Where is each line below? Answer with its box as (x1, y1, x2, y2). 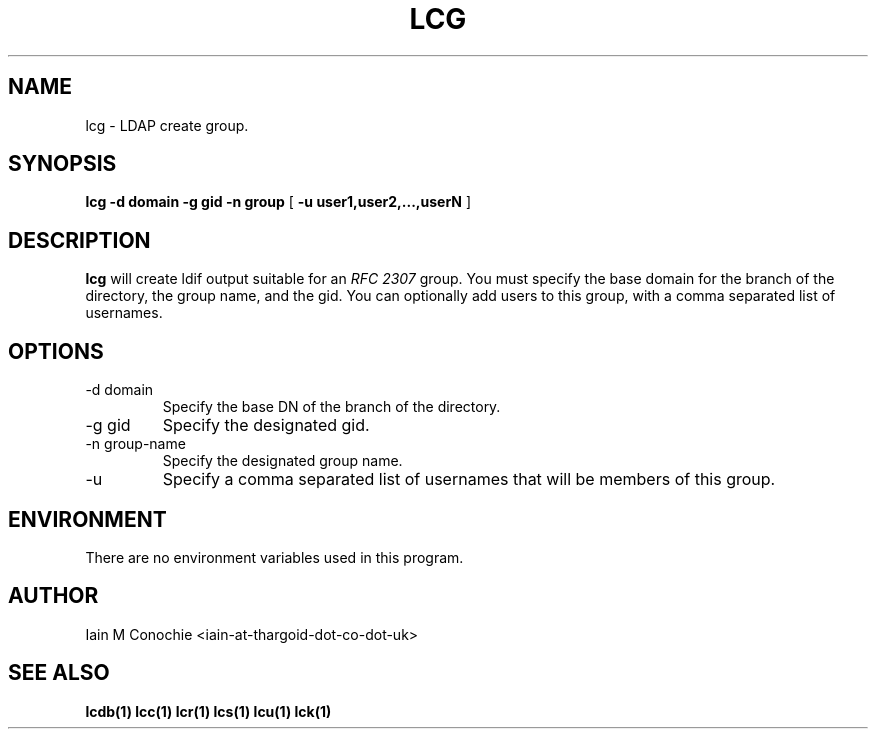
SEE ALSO (8, 660, 110, 686)
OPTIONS (8, 338, 104, 364)
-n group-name (85, 435, 186, 453)
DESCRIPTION (8, 227, 151, 253)
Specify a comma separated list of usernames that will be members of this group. (162, 469, 776, 490)
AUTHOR (8, 583, 99, 609)
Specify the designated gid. (162, 415, 370, 436)
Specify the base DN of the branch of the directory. (162, 398, 501, 416)
